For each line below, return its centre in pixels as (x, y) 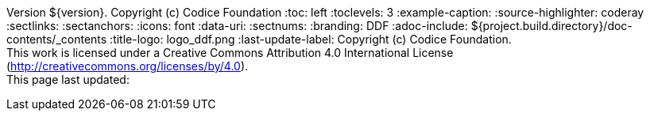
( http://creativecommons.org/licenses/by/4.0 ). (128, 66)
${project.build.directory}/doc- (551, 26)
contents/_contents (57, 39)
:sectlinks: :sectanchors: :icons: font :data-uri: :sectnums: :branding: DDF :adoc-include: (237, 26)
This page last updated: (68, 79)
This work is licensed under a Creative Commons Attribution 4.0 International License (230, 53)
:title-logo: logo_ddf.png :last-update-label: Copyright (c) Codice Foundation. (311, 39)
